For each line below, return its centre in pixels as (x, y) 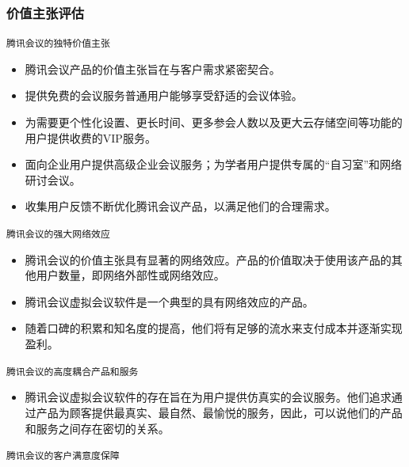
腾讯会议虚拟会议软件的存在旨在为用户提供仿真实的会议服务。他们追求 (208, 397)
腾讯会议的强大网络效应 (58, 235)
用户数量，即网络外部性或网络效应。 (130, 275)
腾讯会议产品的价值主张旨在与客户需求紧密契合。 (153, 68)
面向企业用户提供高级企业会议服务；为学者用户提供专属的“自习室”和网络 (214, 164)
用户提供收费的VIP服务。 (90, 137)
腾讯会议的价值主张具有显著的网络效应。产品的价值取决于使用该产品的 (208, 259)
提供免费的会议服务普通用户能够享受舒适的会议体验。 (164, 95)
